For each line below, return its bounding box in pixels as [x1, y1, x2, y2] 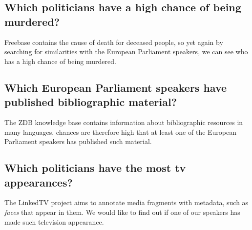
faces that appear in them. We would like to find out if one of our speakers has [4, 207, 240, 217]
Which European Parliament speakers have [4, 80, 227, 95]
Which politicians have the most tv [4, 160, 186, 175]
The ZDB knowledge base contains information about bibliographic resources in [4, 117, 243, 127]
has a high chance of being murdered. [4, 56, 116, 66]
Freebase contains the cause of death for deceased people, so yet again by [4, 37, 223, 47]
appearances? [4, 174, 73, 189]
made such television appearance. [4, 216, 104, 227]
